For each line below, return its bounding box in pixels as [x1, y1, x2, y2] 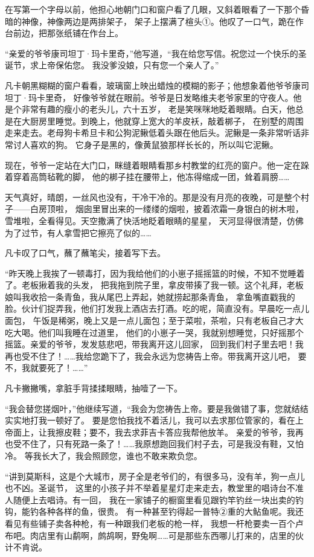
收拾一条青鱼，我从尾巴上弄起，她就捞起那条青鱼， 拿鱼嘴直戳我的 [30, 290, 295, 303]
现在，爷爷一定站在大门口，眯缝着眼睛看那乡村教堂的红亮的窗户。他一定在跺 [5, 158, 309, 171]
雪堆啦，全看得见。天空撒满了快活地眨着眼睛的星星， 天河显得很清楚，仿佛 [5, 214, 304, 227]
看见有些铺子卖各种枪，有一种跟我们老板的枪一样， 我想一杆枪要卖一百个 [5, 517, 295, 529]
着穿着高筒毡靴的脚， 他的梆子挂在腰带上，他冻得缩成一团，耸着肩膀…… [5, 170, 290, 183]
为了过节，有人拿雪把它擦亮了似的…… [5, 226, 152, 239]
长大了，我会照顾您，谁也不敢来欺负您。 [41, 449, 202, 462]
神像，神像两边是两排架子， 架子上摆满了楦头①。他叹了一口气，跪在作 [21, 14, 304, 27]
